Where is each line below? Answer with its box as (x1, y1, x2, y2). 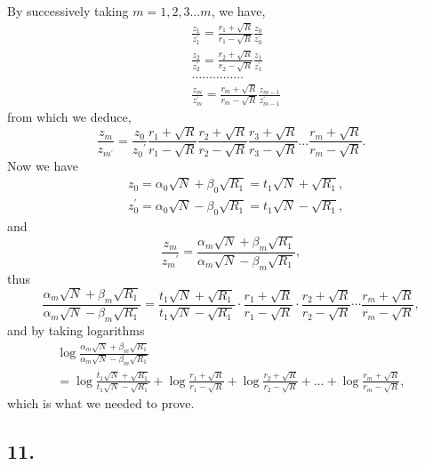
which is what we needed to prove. (7, 394, 195, 413)
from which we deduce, (7, 107, 132, 125)
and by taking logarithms (7, 321, 145, 340)
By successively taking (7, 2, 129, 20)
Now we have (7, 156, 79, 174)
